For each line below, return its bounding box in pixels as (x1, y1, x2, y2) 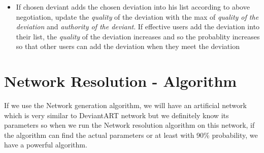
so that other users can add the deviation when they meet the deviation (16, 41, 240, 52)
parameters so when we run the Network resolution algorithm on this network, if (4, 120, 255, 130)
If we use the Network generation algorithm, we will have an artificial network (4, 100, 247, 111)
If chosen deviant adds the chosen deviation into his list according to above (16, 2, 250, 12)
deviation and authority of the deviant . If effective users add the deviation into (16, 21, 260, 32)
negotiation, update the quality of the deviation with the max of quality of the (16, 11, 259, 22)
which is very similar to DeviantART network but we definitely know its (4, 110, 229, 120)
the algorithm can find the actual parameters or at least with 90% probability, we (4, 129, 258, 140)
